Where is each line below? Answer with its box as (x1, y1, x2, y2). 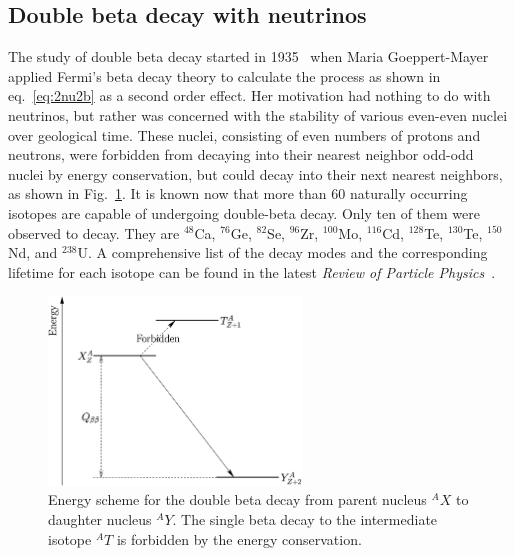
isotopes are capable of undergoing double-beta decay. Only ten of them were (8, 202, 480, 223)
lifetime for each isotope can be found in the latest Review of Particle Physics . (8, 261, 496, 282)
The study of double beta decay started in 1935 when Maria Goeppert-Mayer (8, 46, 489, 67)
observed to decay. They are (8, 222, 180, 243)
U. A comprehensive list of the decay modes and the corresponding (77, 242, 488, 263)
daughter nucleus (48, 509, 152, 529)
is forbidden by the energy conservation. (116, 528, 362, 549)
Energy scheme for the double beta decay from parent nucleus (48, 489, 427, 510)
